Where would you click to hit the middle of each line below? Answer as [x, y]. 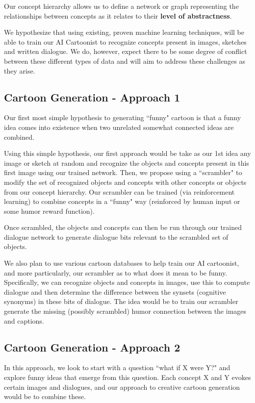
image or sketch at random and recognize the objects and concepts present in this [127, 163]
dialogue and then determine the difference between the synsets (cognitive [115, 291]
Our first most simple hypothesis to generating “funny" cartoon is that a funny [123, 117]
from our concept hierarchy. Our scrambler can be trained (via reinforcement [119, 191]
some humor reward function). [49, 211]
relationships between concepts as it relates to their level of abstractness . [118, 15]
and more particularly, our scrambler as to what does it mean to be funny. [116, 272]
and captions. [24, 320]
